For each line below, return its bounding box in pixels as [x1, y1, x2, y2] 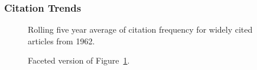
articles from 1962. [28, 34, 95, 47]
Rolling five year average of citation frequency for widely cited [28, 23, 253, 36]
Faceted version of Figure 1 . [28, 54, 130, 66]
